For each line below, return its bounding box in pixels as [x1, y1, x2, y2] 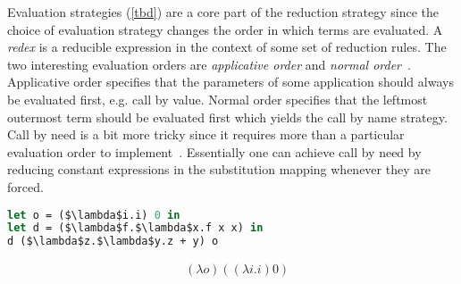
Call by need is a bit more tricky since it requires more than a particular [7, 125, 405, 144]
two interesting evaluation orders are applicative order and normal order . [7, 54, 411, 73]
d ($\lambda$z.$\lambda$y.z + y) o [7, 235, 219, 248]
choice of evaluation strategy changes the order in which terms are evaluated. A [7, 20, 443, 38]
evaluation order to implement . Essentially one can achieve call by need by [7, 142, 422, 161]
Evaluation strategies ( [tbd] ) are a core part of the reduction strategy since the [7, 3, 439, 21]
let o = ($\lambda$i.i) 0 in [7, 208, 180, 221]
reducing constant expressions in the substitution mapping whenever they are [7, 160, 431, 179]
